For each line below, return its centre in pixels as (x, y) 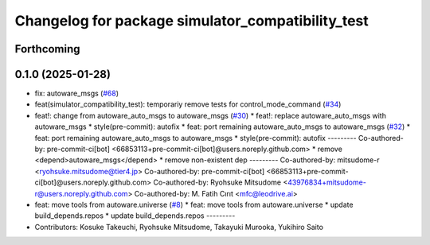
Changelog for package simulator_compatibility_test (192, 21)
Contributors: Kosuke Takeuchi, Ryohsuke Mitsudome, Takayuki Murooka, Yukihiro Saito (179, 227)
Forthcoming (47, 49)
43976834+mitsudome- (326, 182)
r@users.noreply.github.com (81, 193)
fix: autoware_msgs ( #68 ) (77, 93)
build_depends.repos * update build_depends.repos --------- (135, 216)
